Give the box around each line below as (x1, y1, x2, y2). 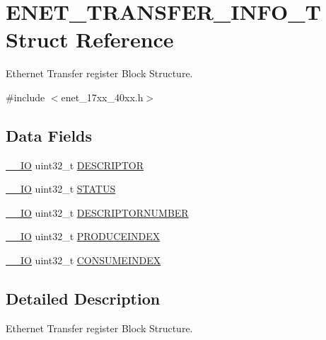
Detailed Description (6, 288, 161, 310)
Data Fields (6, 124, 93, 146)
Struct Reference (6, 25, 174, 54)
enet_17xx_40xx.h (61, 89, 144, 104)
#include (6, 89, 45, 104)
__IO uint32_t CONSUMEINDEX (6, 253, 161, 268)
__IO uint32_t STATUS (6, 181, 116, 196)
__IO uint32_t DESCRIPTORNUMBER (6, 205, 189, 220)
